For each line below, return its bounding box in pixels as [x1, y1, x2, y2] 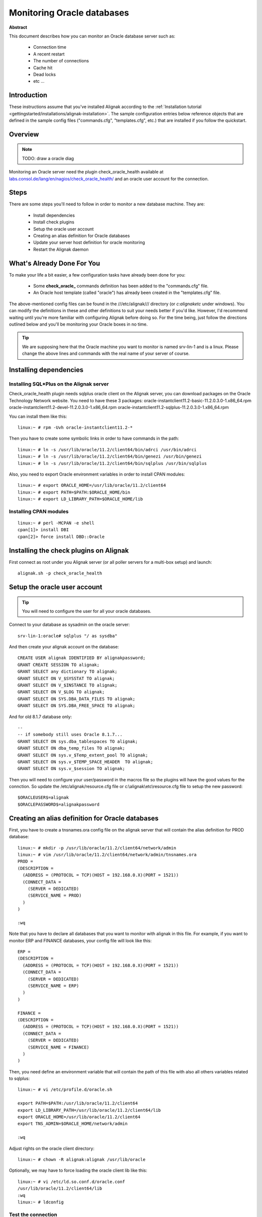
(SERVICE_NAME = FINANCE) [27, 1044, 90, 1050]
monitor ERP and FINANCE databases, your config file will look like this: [9, 938, 152, 943]
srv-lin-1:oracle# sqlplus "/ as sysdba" [17, 633, 117, 639]
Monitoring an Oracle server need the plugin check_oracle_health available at [9, 169, 164, 175]
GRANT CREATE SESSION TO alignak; [17, 662, 99, 667]
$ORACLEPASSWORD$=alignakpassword [17, 801, 99, 807]
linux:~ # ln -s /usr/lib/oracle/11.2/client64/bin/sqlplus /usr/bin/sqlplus [17, 461, 207, 466]
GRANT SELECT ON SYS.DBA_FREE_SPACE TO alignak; [17, 703, 135, 708]
